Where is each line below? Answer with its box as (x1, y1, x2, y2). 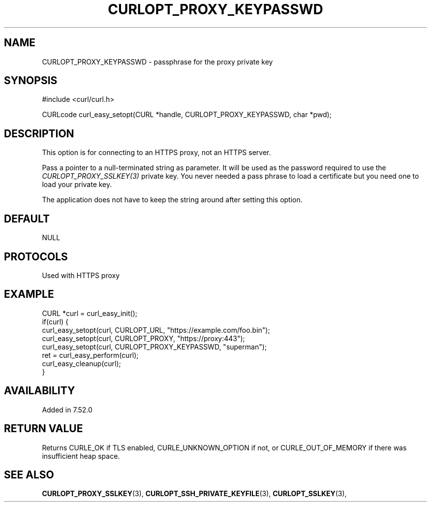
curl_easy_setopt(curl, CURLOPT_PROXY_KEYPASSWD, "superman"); (42, 342, 267, 351)
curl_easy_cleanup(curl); (42, 359, 121, 368)
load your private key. (42, 180, 112, 189)
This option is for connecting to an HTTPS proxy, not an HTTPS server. (42, 148, 271, 157)
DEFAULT (4, 212, 50, 225)
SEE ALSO (4, 468, 54, 481)
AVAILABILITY (4, 384, 75, 397)
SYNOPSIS (4, 74, 58, 87)
